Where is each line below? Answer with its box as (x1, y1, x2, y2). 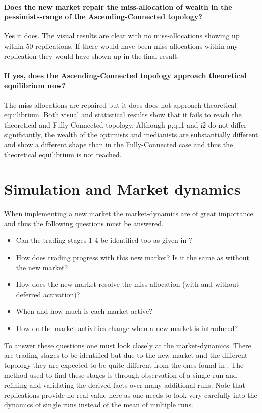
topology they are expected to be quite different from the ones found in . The (4, 359, 244, 370)
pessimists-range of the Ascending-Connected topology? (4, 11, 202, 22)
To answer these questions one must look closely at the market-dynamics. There (4, 340, 251, 350)
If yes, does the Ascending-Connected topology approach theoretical (4, 70, 247, 80)
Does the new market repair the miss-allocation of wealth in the (4, 1, 232, 12)
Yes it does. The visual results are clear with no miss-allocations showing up (4, 30, 240, 41)
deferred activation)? (16, 288, 80, 299)
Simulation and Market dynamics (4, 179, 241, 199)
